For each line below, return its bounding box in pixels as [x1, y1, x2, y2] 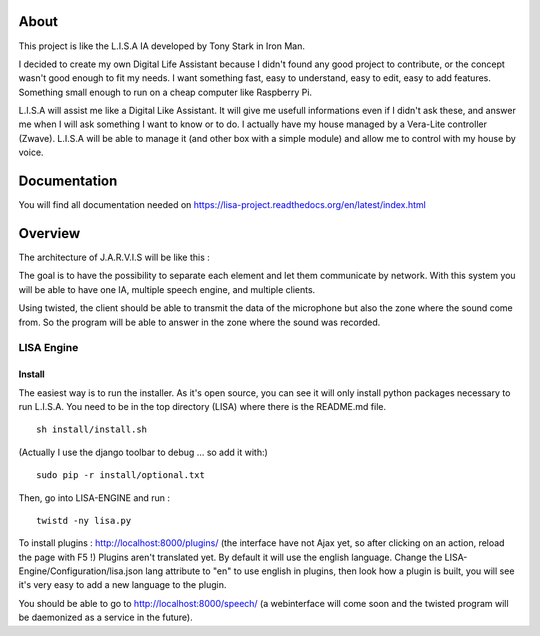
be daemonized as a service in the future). [18, 611, 194, 624]
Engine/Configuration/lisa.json [18, 565, 144, 577]
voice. [18, 146, 44, 159]
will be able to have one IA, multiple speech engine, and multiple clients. [18, 283, 316, 295]
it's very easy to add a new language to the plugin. [18, 579, 227, 591]
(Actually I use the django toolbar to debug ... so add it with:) [18, 446, 269, 458]
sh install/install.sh [36, 424, 148, 435]
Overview [18, 225, 81, 242]
